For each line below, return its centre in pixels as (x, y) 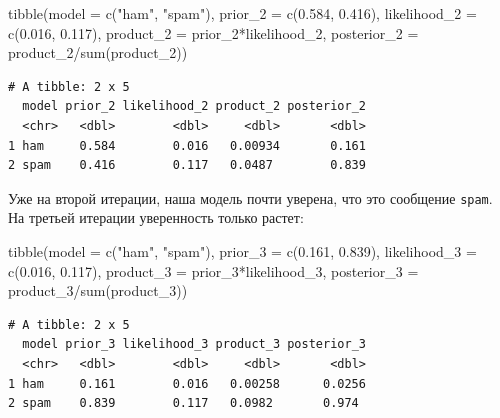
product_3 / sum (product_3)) (98, 290)
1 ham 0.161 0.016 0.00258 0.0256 (187, 383)
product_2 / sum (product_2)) (98, 52)
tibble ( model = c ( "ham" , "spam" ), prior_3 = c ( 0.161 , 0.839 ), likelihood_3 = (242, 251)
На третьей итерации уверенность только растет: (156, 217)
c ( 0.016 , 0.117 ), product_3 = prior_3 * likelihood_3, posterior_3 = (213, 270)
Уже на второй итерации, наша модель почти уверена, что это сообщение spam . (250, 197)
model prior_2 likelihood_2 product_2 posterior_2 (194, 106)
